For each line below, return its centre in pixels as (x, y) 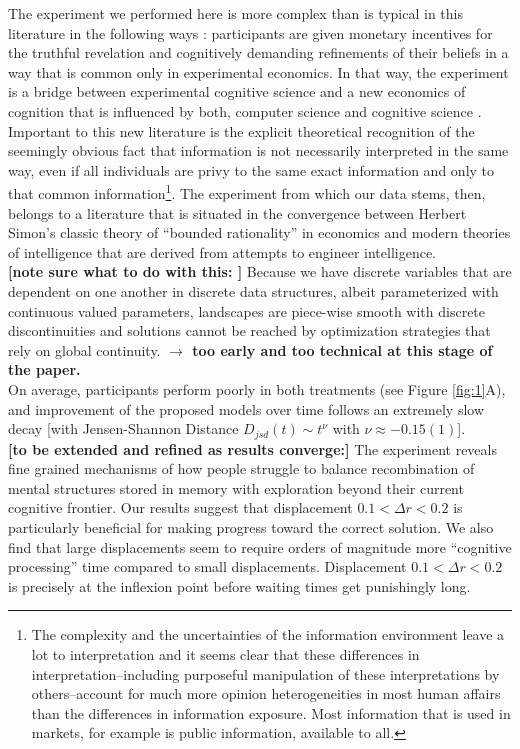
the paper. (44, 369)
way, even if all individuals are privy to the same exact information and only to (251, 169)
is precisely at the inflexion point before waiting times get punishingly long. (239, 585)
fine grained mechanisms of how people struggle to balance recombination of (241, 468)
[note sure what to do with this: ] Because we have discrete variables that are (260, 271)
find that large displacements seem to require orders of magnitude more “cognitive (260, 546)
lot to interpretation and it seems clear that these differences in (225, 653)
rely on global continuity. (84, 349)
